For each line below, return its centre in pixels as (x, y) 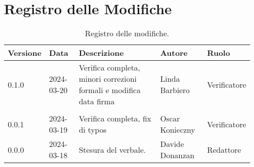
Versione (25, 53)
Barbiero (175, 90)
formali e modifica (110, 90)
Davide (172, 144)
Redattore (224, 149)
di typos (93, 130)
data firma (97, 101)
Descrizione (101, 53)
